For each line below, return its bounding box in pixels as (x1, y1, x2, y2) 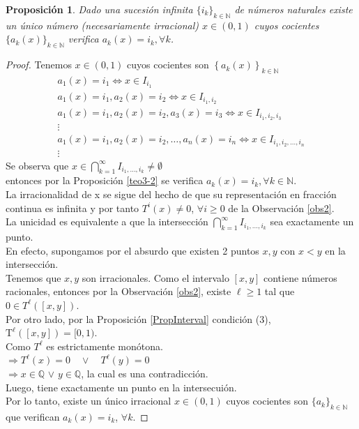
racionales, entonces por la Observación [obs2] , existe (6, 284, 231, 299)
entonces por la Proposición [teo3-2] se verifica (6, 173, 204, 188)
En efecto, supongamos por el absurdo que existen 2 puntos (6, 243, 259, 257)
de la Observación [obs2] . (228, 200, 335, 215)
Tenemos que (6, 270, 61, 285)
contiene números (263, 270, 337, 285)
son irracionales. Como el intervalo (82, 270, 229, 285)
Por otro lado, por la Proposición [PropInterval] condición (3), (6, 311, 271, 326)
